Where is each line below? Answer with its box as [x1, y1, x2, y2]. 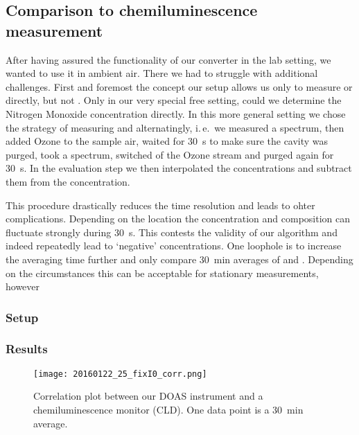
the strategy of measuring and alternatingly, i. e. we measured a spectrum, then [6, 120, 344, 134]
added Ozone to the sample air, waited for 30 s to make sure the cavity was [6, 134, 329, 148]
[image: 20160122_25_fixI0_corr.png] [33, 369, 207, 379]
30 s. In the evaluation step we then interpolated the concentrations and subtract [6, 161, 352, 175]
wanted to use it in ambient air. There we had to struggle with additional [6, 66, 318, 80]
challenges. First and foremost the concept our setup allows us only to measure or [6, 79, 353, 94]
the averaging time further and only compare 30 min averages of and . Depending [6, 251, 353, 266]
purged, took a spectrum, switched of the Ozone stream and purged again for [6, 147, 334, 161]
